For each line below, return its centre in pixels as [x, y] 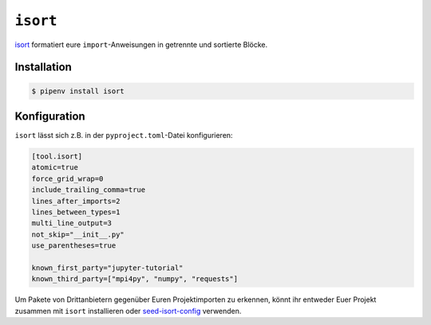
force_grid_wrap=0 [67, 178]
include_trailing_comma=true [89, 190]
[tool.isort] [57, 157]
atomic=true [55, 168]
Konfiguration [50, 116]
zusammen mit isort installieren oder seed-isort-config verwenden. [128, 311]
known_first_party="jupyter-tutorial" [107, 268]
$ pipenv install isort [78, 91]
